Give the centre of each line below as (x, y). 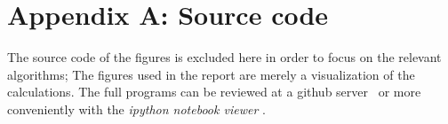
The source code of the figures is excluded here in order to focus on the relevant (224, 57)
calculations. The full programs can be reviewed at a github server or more (214, 92)
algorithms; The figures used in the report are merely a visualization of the (211, 74)
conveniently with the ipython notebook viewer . (136, 108)
